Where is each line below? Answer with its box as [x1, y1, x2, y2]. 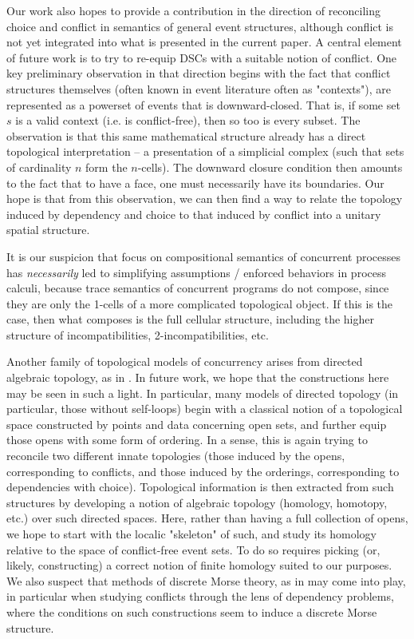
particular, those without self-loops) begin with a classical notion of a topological [6, 400, 403, 417]
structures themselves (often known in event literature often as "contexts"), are [6, 80, 392, 97]
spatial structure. [6, 221, 90, 238]
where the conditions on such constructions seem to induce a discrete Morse [6, 603, 377, 620]
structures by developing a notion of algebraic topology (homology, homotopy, [6, 494, 388, 510]
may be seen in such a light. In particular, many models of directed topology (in [6, 384, 399, 401]
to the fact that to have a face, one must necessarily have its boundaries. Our [6, 174, 384, 191]
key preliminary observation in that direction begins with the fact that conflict [6, 65, 391, 81]
